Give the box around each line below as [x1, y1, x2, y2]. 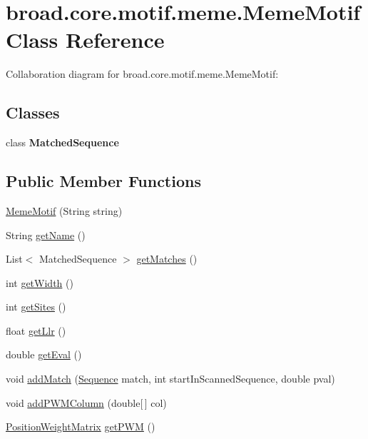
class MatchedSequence [6, 135, 119, 150]
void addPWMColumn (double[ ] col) [6, 395, 167, 410]
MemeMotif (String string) [6, 203, 123, 218]
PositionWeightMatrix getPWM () [6, 419, 155, 434]
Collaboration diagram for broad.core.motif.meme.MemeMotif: [6, 66, 279, 81]
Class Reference [6, 25, 165, 54]
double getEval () [6, 347, 82, 362]
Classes [6, 101, 60, 123]
